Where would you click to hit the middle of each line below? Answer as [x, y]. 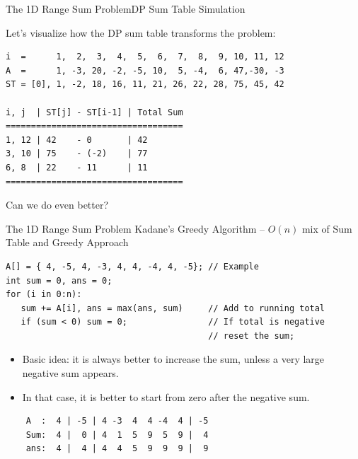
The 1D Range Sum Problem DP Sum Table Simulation [126, 8]
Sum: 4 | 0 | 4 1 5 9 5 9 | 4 [117, 435]
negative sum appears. [70, 373]
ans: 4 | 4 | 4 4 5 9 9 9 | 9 [117, 449]
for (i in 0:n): [44, 295]
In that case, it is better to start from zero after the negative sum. [166, 396]
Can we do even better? [57, 205]
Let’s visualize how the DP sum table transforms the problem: [141, 32]
